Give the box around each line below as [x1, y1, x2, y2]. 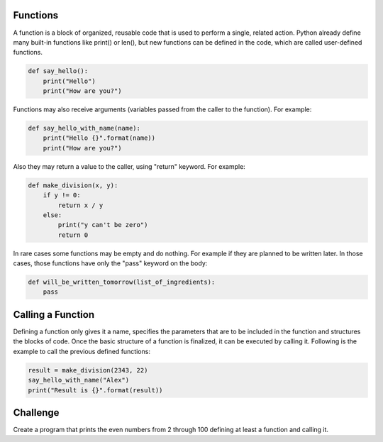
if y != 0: [43, 192, 81, 199]
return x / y [57, 201, 104, 209]
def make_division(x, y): [28, 181, 118, 189]
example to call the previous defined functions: [13, 347, 150, 355]
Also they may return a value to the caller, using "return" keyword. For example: [13, 162, 246, 170]
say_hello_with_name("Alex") [28, 376, 130, 385]
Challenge [13, 407, 60, 419]
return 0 [57, 231, 89, 239]
